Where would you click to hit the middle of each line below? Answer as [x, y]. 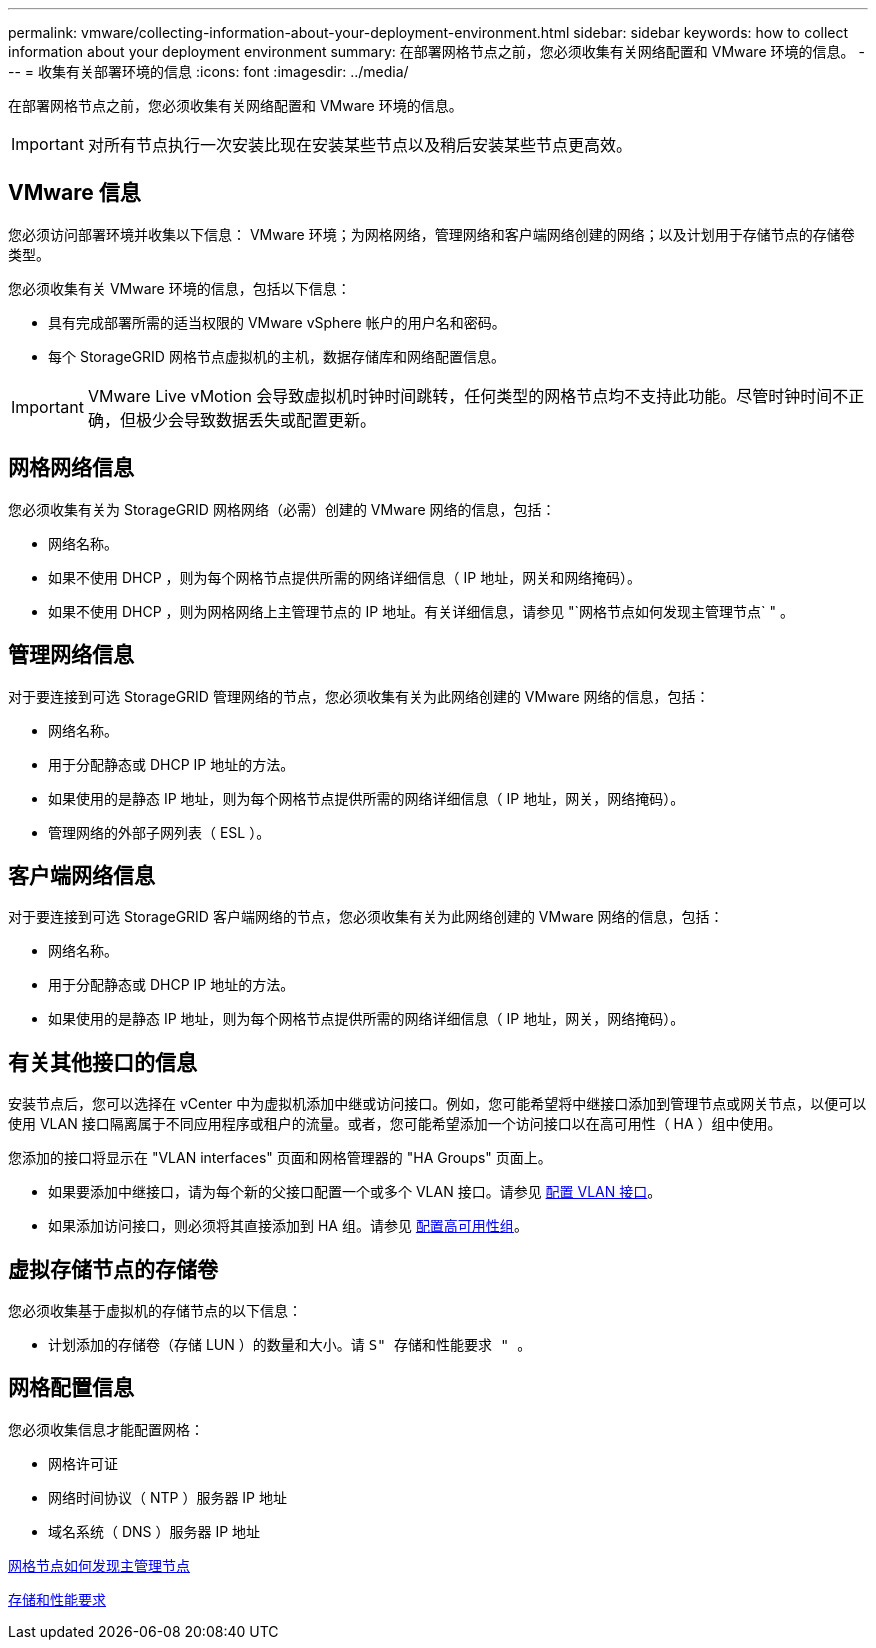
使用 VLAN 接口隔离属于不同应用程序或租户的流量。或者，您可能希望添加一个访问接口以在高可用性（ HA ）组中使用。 [395, 1124]
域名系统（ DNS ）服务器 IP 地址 [154, 1531]
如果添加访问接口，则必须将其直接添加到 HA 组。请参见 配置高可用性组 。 [288, 1226]
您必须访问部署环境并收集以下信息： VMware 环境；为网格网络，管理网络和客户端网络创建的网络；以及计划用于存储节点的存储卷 [431, 234]
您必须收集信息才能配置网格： [106, 1429]
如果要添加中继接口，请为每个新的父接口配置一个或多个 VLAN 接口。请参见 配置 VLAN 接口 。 [355, 1192]
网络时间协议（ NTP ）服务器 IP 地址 [167, 1497]
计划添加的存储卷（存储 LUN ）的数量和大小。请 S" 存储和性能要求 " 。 [290, 1345]
